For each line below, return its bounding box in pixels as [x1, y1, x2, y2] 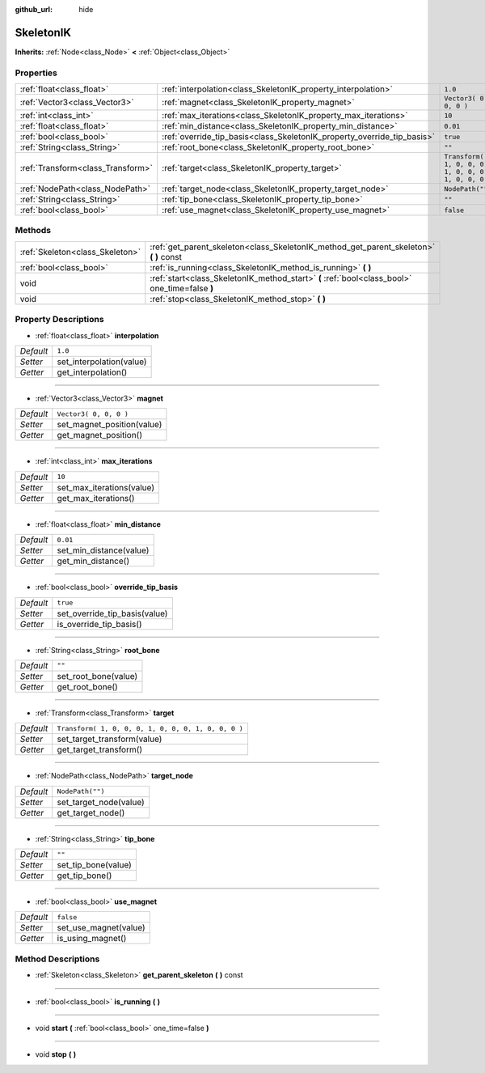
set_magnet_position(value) [57, 419, 162, 430]
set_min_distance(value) [57, 545, 150, 556]
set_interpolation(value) [57, 356, 147, 367]
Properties [15, 67, 58, 78]
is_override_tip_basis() [57, 618, 142, 630]
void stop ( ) [35, 1050, 77, 1059]
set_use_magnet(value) [57, 922, 145, 934]
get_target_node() [57, 807, 125, 818]
